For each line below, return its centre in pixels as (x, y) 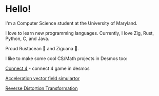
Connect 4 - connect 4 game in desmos (47, 68)
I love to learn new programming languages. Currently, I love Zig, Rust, (79, 33)
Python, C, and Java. (27, 39)
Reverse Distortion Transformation (42, 88)
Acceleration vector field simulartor (43, 78)
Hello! (18, 9)
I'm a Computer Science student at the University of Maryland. (71, 23)
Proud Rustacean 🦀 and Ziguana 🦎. (42, 48)
